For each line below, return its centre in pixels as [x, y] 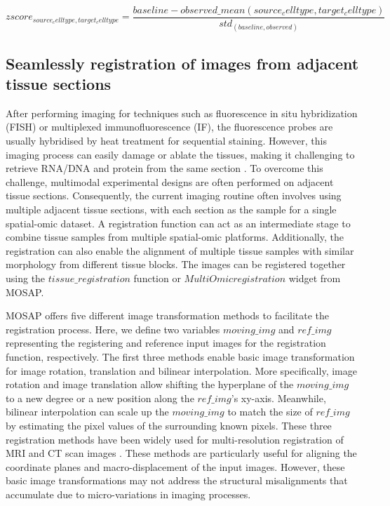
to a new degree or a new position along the [100, 398]
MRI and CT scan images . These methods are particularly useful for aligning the [181, 453]
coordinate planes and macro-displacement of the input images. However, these [175, 466]
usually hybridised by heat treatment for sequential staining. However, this [166, 141]
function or [157, 278]
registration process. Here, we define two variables [113, 329]
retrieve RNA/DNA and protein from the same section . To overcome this [164, 168]
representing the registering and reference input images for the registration [166, 343]
